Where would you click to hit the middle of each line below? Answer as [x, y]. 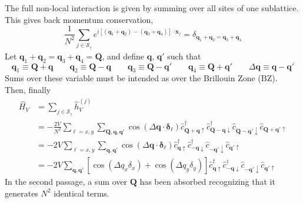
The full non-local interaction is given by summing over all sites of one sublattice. [152, 8]
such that [184, 56]
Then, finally [28, 90]
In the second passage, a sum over [66, 182]
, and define [123, 56]
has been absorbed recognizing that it [207, 182]
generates [21, 193]
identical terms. [81, 193]
